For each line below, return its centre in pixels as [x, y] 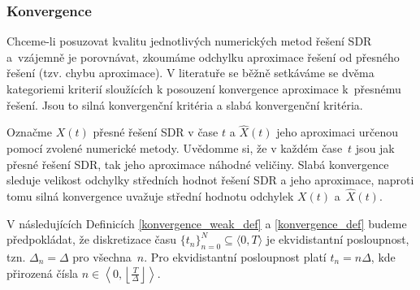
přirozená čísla [43, 273]
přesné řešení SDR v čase [156, 132]
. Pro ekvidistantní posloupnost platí [235, 256]
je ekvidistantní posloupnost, [338, 239]
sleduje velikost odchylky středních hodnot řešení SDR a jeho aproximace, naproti [210, 180]
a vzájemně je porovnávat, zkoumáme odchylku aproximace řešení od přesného [203, 56]
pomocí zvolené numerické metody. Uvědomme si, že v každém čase [175, 148]
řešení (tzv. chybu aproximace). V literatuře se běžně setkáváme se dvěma [191, 73]
